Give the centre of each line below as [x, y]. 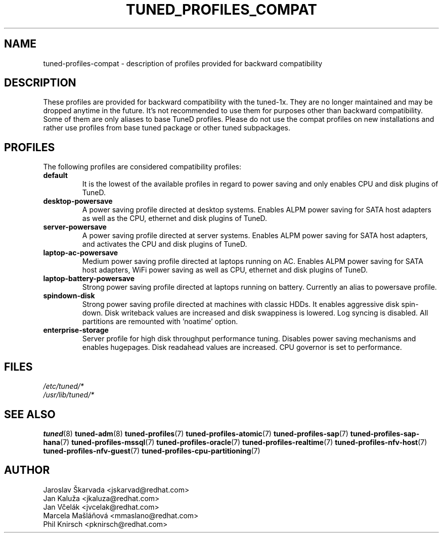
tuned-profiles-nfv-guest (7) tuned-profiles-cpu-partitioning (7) [152, 451]
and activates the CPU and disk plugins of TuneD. [165, 244]
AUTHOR [27, 470]
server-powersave [75, 227]
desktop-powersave [78, 201]
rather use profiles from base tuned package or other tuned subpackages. [167, 128]
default [55, 175]
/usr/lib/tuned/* [69, 395]
